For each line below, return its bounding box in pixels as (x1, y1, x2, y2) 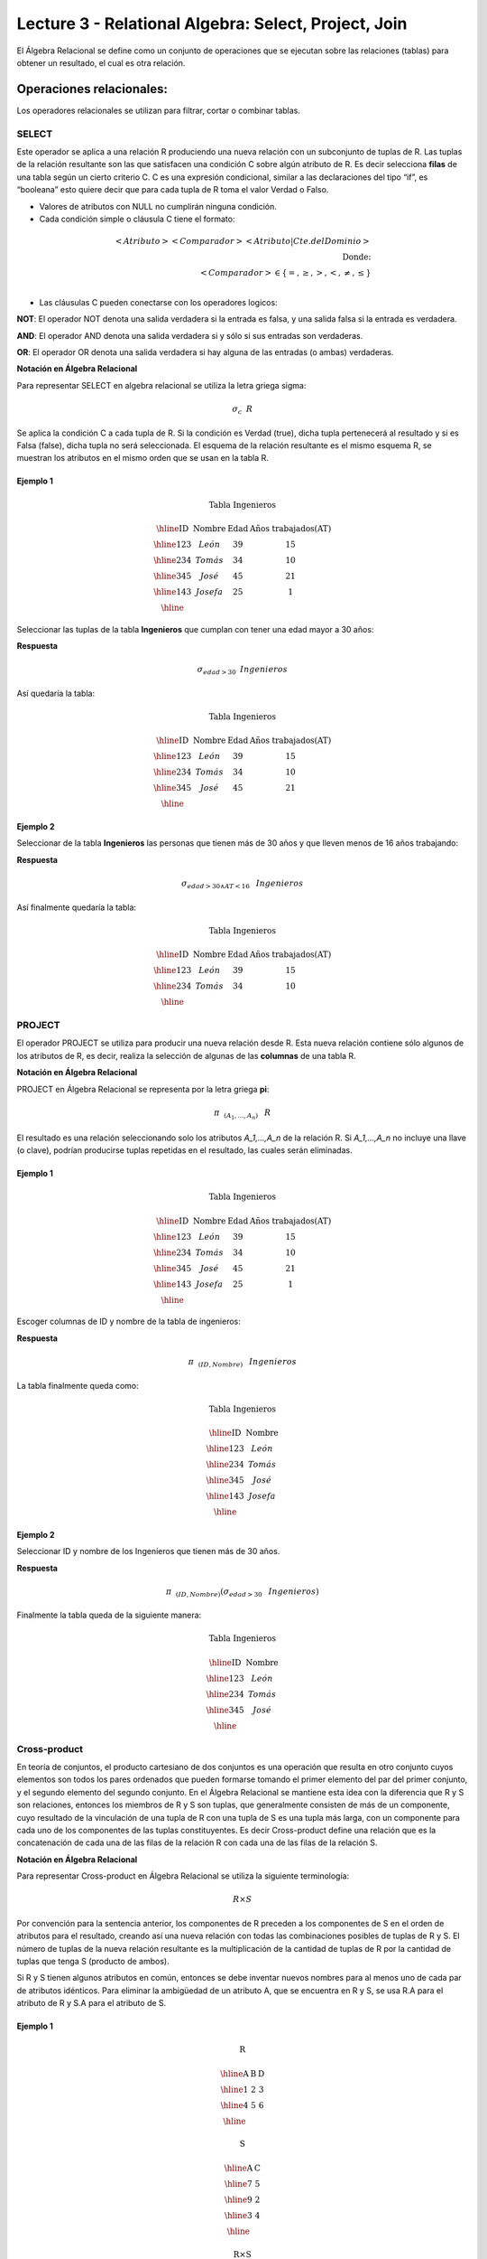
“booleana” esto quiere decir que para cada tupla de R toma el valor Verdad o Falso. (16, 184, 329, 195)
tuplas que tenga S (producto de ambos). (16, 1955, 170, 1966)
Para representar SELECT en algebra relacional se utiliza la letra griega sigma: (16, 380, 307, 390)
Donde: (342, 252, 372, 262)
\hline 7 (224, 2179, 253, 2189)
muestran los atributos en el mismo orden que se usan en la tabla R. (16, 453, 270, 464)
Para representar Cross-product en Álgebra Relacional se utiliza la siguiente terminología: (16, 1870, 350, 1881)
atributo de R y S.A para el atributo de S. (16, 1998, 167, 2009)
